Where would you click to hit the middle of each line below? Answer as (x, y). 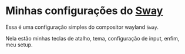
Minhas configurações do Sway (84, 11)
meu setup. (19, 45)
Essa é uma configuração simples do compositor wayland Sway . (82, 27)
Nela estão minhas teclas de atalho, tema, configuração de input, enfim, (92, 38)
